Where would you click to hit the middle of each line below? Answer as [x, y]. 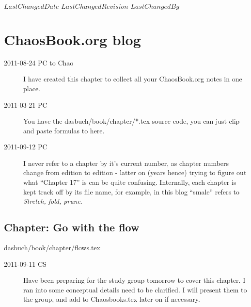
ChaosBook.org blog [72, 39]
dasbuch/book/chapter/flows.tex [52, 248]
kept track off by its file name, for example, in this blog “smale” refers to [132, 191]
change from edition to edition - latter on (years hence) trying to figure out [135, 172]
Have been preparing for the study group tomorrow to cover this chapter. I [134, 280]
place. [32, 88]
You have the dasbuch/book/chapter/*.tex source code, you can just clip [132, 121]
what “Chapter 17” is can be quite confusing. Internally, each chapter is [130, 182]
